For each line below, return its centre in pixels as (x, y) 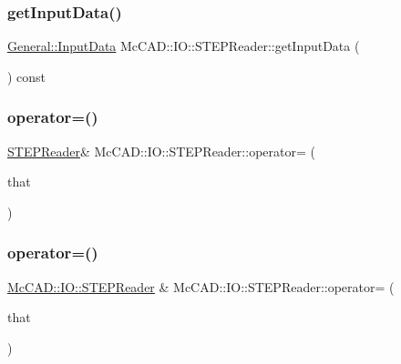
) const (27, 76)
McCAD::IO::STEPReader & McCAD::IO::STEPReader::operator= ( (201, 286)
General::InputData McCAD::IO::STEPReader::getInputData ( (184, 46)
